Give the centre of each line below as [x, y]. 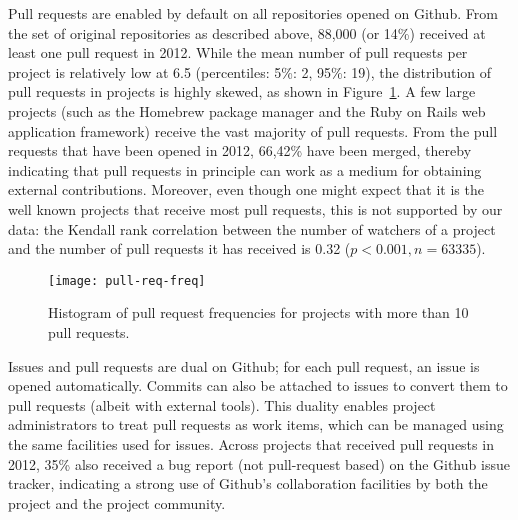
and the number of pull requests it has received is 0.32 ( [179, 248]
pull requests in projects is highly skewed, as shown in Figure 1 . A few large [242, 91]
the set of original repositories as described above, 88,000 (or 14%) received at [247, 32]
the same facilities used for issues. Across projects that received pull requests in [251, 443]
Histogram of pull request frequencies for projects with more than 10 [258, 312]
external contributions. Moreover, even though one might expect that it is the [246, 189]
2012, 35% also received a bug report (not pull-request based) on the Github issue [259, 463]
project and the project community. [117, 502]
